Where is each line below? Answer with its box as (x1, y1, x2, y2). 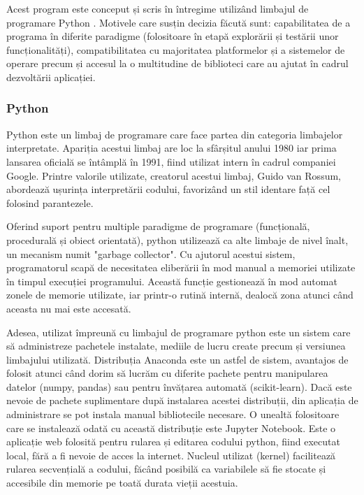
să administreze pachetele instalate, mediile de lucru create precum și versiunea (6, 338, 346, 353)
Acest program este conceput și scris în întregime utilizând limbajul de (6, 1, 309, 15)
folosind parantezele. (6, 195, 94, 210)
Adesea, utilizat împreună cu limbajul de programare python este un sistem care (6, 324, 351, 339)
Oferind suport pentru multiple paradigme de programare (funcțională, (6, 219, 310, 234)
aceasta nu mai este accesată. (6, 301, 131, 315)
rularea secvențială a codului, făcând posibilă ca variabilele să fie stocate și (6, 461, 326, 476)
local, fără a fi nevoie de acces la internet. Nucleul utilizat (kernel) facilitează (6, 447, 336, 462)
